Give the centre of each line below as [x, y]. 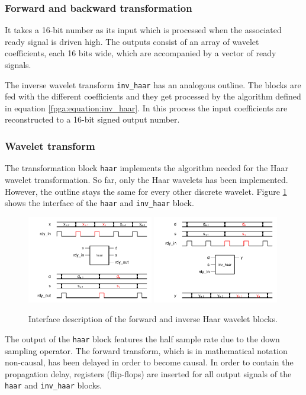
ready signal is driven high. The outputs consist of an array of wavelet [132, 41]
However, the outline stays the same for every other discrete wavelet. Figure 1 [146, 191]
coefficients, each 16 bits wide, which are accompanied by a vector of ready [141, 53]
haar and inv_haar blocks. [54, 385]
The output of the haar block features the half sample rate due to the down [142, 338]
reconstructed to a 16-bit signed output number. [92, 119]
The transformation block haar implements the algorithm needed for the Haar [146, 168]
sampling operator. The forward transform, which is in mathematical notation [146, 350]
